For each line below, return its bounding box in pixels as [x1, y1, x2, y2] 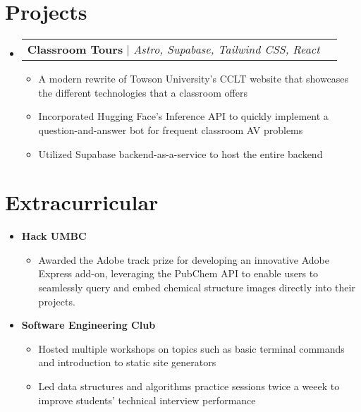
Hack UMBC [21, 229, 87, 243]
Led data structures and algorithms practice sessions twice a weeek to [38, 378, 340, 393]
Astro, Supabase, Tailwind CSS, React [133, 41, 320, 58]
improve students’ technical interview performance [38, 392, 256, 407]
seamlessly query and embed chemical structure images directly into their [38, 280, 355, 294]
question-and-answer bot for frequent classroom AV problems [38, 122, 303, 137]
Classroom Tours [27, 41, 123, 58]
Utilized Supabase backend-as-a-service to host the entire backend [38, 146, 323, 161]
